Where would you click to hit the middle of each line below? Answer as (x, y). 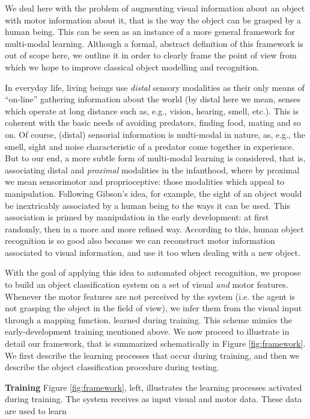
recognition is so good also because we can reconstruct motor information (140, 241)
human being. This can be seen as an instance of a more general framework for (150, 32)
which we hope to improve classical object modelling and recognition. (132, 67)
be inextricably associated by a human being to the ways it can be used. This (147, 205)
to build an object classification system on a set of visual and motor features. (147, 284)
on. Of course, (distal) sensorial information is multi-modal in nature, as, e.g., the (155, 134)
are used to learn (36, 411)
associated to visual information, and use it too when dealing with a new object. (153, 252)
